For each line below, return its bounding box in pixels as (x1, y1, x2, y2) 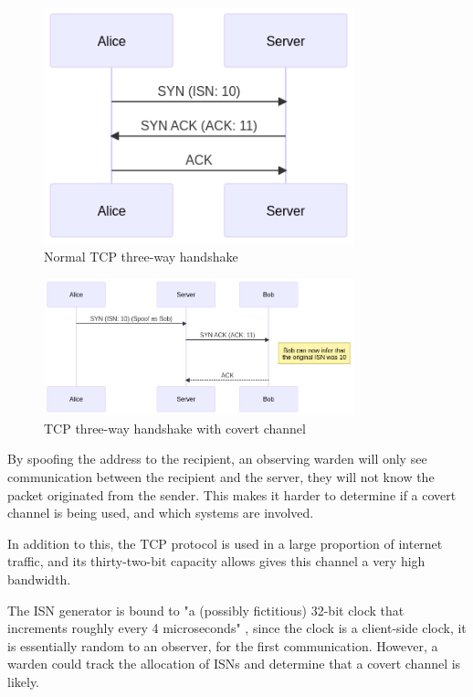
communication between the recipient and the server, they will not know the (7, 466, 435, 486)
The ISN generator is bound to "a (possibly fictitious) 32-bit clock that (7, 600, 405, 619)
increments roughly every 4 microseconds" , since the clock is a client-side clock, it (7, 618, 467, 638)
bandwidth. (7, 569, 71, 588)
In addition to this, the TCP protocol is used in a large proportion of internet (7, 533, 443, 552)
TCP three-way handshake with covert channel (44, 418, 306, 437)
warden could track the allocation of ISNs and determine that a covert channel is (7, 654, 461, 673)
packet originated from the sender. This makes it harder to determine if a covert (7, 485, 457, 504)
